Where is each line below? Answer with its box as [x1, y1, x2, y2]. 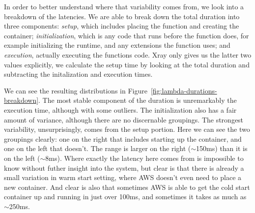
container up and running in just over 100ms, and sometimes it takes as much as [4, 191, 247, 202]
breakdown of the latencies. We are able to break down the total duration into [4, 11, 240, 21]
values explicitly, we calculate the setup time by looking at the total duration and [4, 59, 250, 69]
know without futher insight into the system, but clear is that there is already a [4, 162, 244, 173]
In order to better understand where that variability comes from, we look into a [4, 1, 244, 11]
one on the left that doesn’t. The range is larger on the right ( [4, 143, 191, 153]
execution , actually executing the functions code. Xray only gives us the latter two [4, 49, 252, 60]
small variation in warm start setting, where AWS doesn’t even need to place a [4, 172, 242, 183]
